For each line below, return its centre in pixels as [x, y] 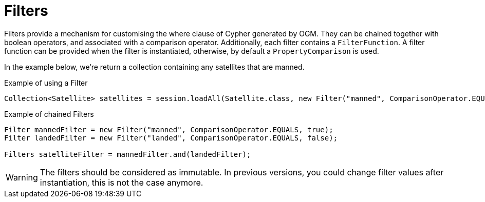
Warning [22, 177]
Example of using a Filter [46, 83]
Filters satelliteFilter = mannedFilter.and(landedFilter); [128, 154]
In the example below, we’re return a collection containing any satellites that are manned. [154, 67]
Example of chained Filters [49, 114]
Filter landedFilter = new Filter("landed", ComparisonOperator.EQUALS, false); [171, 138]
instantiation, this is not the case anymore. [122, 182]
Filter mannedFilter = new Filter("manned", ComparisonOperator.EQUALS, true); [169, 129]
